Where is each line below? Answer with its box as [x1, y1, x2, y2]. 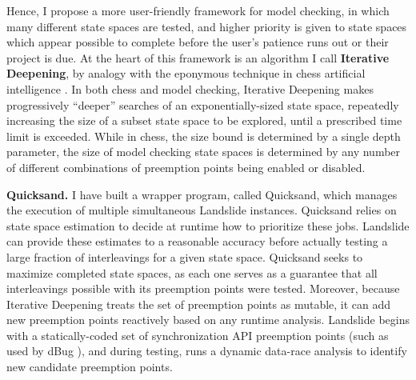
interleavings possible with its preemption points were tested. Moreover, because [6, 280, 400, 297]
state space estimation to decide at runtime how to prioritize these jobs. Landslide [6, 217, 410, 234]
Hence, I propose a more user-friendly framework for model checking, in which [6, 2, 390, 18]
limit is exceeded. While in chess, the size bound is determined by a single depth [6, 127, 401, 144]
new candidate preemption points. [6, 358, 173, 375]
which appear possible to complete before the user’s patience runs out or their [6, 34, 389, 50]
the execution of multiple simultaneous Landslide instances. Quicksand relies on [6, 202, 397, 218]
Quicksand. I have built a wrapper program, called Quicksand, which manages [6, 186, 398, 202]
